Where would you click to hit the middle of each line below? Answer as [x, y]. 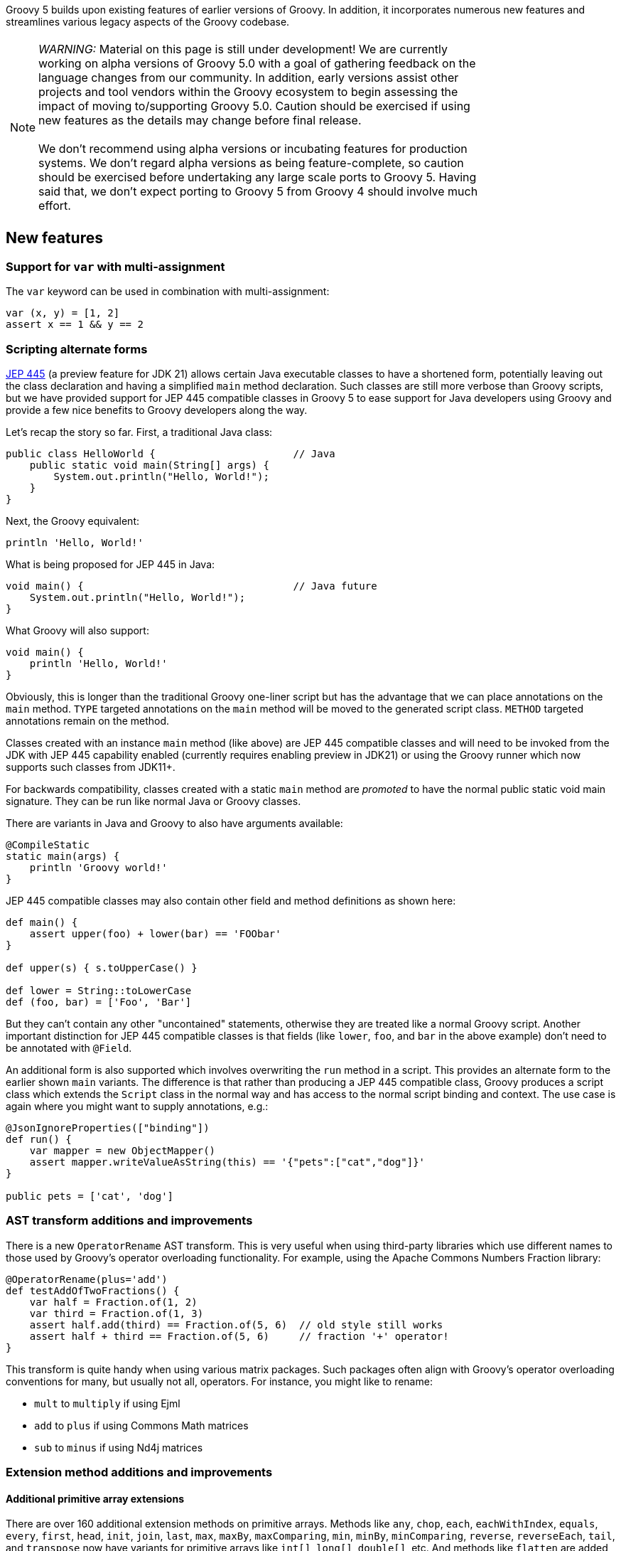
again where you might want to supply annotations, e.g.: [137, 1106]
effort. [55, 206]
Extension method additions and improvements [139, 1472]
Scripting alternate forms [77, 349]
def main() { [42, 922]
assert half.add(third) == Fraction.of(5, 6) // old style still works [236, 1325]
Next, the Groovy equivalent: [72, 521]
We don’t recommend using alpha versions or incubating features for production [253, 149]
